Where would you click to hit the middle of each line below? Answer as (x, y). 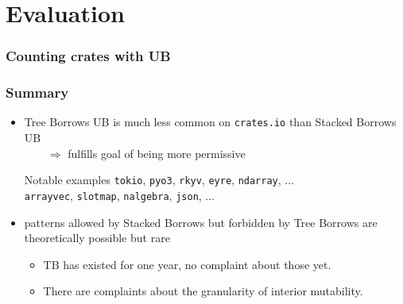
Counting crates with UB (88, 56)
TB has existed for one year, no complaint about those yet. (187, 264)
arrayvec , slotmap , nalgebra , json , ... (120, 195)
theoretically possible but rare (97, 238)
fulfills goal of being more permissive (157, 153)
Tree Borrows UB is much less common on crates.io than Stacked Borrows (210, 122)
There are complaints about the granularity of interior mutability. (203, 291)
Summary (37, 92)
